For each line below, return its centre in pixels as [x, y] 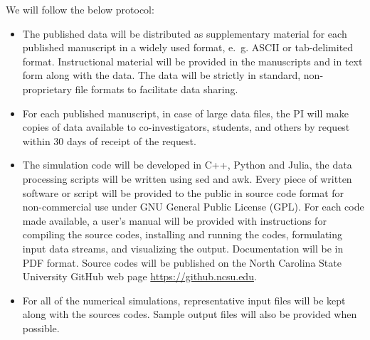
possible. [41, 328]
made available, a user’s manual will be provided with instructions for [174, 220]
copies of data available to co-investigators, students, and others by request [186, 127]
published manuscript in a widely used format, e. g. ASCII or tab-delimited [188, 47]
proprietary [47, 89]
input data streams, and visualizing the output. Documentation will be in [183, 248]
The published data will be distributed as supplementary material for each [185, 33]
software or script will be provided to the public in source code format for [183, 192]
